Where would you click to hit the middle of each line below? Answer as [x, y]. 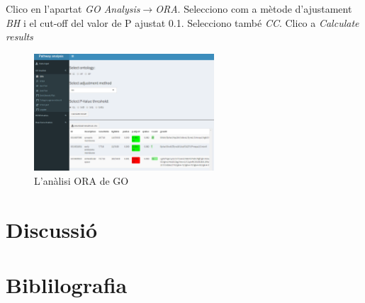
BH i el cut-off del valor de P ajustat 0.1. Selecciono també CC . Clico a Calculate [182, 22]
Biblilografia [67, 285]
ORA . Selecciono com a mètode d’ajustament [254, 8]
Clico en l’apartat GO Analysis [73, 8]
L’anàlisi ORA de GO [82, 181]
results [19, 36]
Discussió [51, 229]
